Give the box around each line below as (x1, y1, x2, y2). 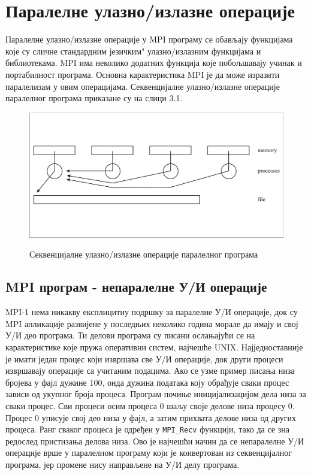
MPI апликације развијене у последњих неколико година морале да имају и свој (5, 317, 298, 329)
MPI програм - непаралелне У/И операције (5, 277, 267, 296)
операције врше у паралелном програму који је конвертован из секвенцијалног (5, 446, 292, 459)
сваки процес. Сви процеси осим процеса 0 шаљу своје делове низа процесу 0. (5, 399, 295, 412)
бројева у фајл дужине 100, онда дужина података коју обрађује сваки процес (5, 376, 289, 388)
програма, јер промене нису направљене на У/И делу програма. (5, 458, 240, 470)
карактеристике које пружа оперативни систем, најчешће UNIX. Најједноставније (5, 340, 303, 353)
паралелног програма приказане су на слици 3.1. (5, 92, 183, 104)
